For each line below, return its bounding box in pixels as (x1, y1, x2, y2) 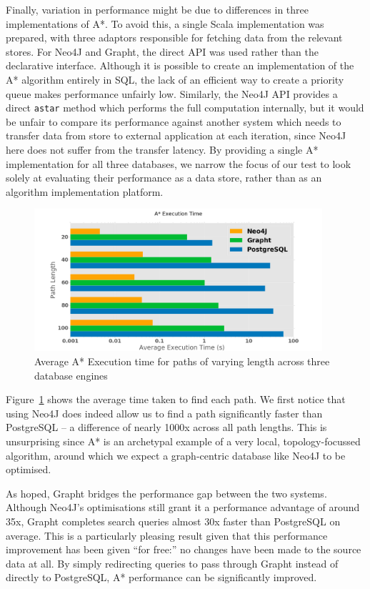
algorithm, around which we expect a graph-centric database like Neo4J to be (6, 447, 346, 462)
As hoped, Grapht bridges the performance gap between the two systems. (6, 485, 327, 500)
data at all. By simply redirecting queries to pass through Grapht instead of (6, 555, 339, 570)
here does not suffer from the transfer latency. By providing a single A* (6, 142, 319, 157)
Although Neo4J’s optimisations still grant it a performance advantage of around (6, 500, 360, 515)
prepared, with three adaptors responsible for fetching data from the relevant (6, 30, 343, 45)
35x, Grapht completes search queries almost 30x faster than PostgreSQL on (6, 513, 341, 528)
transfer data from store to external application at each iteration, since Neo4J (6, 128, 346, 143)
